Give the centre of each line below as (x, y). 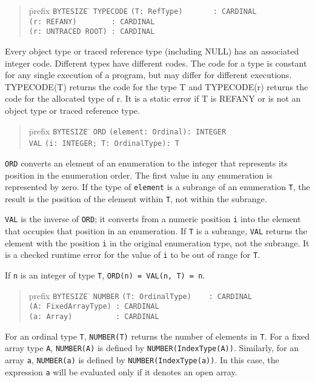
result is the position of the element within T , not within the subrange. (136, 198)
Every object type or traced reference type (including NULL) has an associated (152, 51)
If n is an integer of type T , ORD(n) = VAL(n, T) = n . (105, 275)
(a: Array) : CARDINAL (94, 317)
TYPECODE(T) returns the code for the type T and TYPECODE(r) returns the (157, 86)
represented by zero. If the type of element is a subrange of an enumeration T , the (157, 187)
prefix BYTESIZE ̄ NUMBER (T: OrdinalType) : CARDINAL (141, 295)
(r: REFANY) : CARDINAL (92, 21)
